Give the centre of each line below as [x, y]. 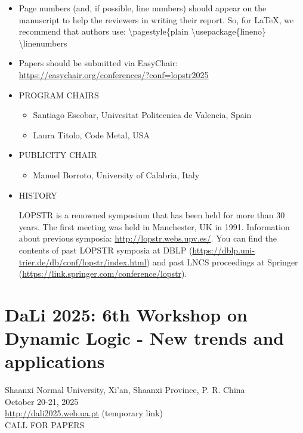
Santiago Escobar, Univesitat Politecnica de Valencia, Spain [142, 115]
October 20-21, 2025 [42, 401]
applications [55, 361]
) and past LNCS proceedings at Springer [222, 262]
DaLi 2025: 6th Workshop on [126, 314]
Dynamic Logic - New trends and [145, 338]
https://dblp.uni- [224, 250]
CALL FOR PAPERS [45, 424]
